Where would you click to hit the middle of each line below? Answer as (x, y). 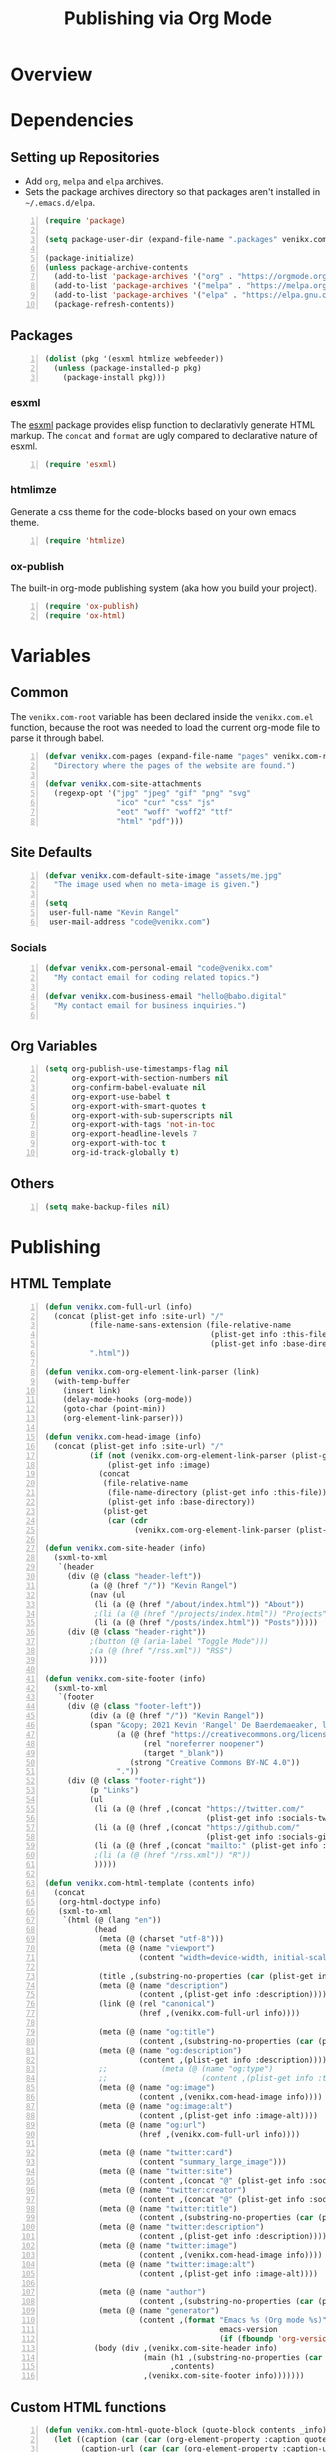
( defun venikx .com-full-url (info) (118, 1307)
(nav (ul (107, 1595)
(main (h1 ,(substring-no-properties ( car (233, 2357)
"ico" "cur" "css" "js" (166, 803)
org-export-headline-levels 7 (134, 1134)
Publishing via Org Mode (168, 18)
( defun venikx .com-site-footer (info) (125, 1678)
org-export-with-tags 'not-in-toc (143, 1125)
